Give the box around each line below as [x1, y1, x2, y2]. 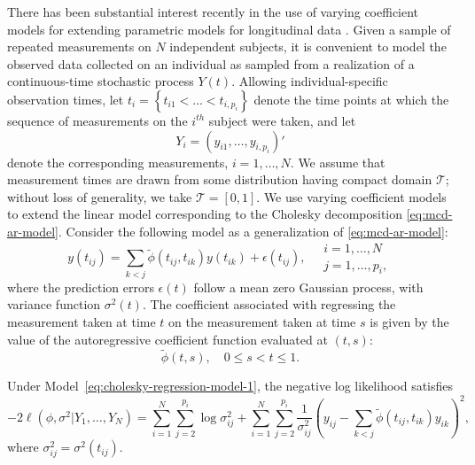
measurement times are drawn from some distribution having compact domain [7, 170, 432, 189]
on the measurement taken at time [168, 312, 356, 330]
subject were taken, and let [208, 111, 356, 129]
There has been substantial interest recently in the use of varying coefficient [7, 3, 419, 20]
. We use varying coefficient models [256, 187, 447, 205]
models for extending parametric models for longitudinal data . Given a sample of [7, 19, 451, 38]
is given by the [370, 312, 449, 330]
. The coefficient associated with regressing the [142, 295, 396, 314]
